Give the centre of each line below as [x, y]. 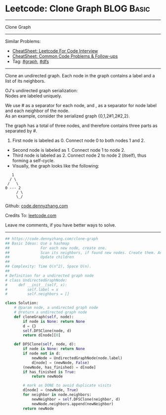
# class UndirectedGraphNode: [36, 280]
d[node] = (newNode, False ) [61, 362]
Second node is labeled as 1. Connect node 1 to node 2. [69, 150]
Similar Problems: [23, 41]
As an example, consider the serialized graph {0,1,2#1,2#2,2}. [67, 116]
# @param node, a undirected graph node [56, 308]
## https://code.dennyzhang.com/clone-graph [52, 238]
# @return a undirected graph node [51, 312]
